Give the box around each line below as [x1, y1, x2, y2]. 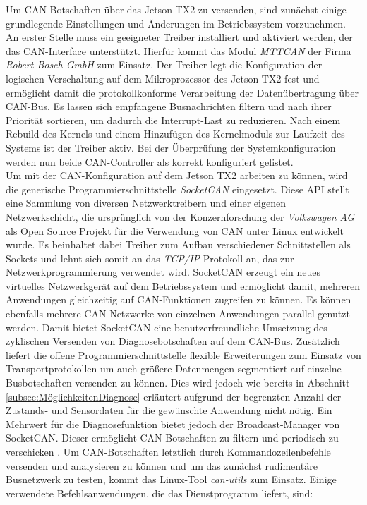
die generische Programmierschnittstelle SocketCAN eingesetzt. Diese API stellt [6, 181, 349, 196]
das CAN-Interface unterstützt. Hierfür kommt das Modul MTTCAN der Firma [6, 43, 351, 58]
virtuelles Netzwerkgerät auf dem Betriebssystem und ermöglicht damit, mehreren [6, 278, 361, 293]
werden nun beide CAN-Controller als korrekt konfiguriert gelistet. [6, 154, 294, 169]
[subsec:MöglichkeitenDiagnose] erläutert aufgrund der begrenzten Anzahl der [6, 389, 342, 403]
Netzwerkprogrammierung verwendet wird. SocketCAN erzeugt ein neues [6, 264, 320, 279]
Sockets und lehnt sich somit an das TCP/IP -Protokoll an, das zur [6, 250, 294, 265]
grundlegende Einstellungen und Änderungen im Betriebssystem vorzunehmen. [6, 16, 346, 30]
